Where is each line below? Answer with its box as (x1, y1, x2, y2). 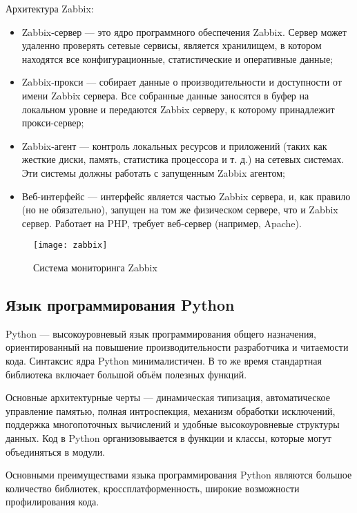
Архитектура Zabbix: (6, 1, 94, 15)
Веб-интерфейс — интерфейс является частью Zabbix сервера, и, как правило (21, 188, 351, 203)
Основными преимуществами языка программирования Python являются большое (6, 467, 352, 482)
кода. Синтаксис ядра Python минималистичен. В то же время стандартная (6, 353, 322, 367)
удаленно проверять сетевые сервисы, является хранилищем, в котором (21, 38, 322, 52)
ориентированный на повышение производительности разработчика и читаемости (6, 340, 349, 354)
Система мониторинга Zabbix (33, 260, 157, 274)
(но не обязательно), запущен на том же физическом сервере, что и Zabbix (21, 202, 338, 217)
